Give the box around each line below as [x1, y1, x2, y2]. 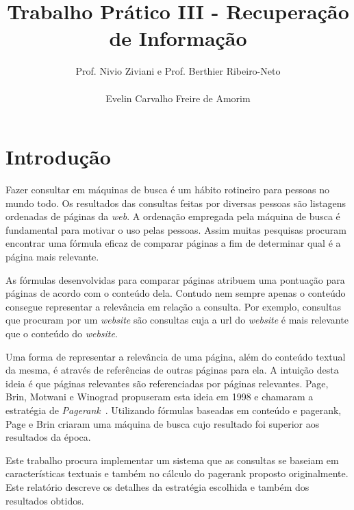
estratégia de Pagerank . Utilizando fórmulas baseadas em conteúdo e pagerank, [5, 402, 342, 417]
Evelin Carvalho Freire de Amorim [105, 90, 251, 105]
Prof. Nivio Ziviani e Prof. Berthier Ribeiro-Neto [75, 64, 281, 78]
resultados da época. [5, 430, 91, 444]
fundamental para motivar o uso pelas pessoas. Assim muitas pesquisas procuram [5, 222, 346, 236]
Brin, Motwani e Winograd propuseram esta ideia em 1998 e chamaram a [5, 389, 314, 404]
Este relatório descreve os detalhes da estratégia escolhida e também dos [5, 479, 309, 494]
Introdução [5, 143, 111, 171]
